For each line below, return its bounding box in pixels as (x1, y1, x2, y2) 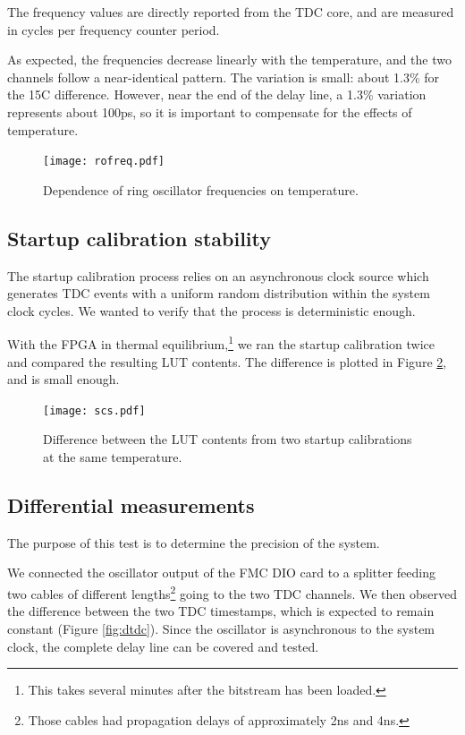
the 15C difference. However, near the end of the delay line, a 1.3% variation (7, 85, 427, 104)
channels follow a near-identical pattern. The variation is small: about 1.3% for (7, 67, 440, 86)
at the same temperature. (43, 448, 182, 466)
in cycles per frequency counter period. (7, 20, 220, 38)
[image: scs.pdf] (43, 404, 146, 417)
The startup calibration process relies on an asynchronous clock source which (7, 266, 429, 285)
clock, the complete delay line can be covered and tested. (7, 637, 319, 655)
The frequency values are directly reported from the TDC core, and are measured (7, 3, 454, 21)
